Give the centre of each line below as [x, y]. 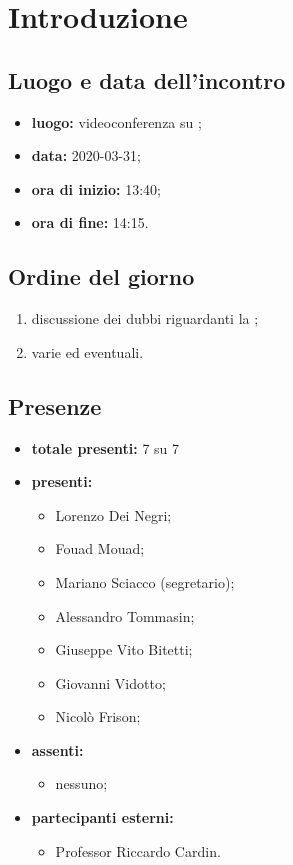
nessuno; [81, 783]
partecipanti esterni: [102, 817]
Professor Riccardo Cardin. [138, 850]
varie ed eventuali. [87, 351]
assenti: [57, 749]
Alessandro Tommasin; [125, 615]
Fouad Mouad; [100, 548]
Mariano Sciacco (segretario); [145, 581]
